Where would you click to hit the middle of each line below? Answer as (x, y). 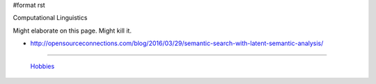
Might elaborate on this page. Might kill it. (72, 31)
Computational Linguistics (50, 18)
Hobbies (42, 66)
